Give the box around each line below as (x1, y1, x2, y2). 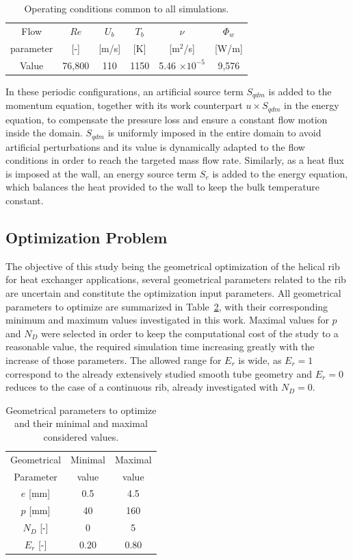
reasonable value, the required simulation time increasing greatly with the (5, 339, 315, 354)
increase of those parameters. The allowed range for (5, 352, 222, 367)
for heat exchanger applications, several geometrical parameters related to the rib (5, 272, 346, 287)
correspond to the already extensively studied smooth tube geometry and (5, 366, 313, 380)
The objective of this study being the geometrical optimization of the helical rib (5, 258, 340, 273)
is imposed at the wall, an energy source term (5, 166, 197, 180)
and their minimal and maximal (14, 416, 148, 430)
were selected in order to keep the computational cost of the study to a (41, 326, 339, 340)
